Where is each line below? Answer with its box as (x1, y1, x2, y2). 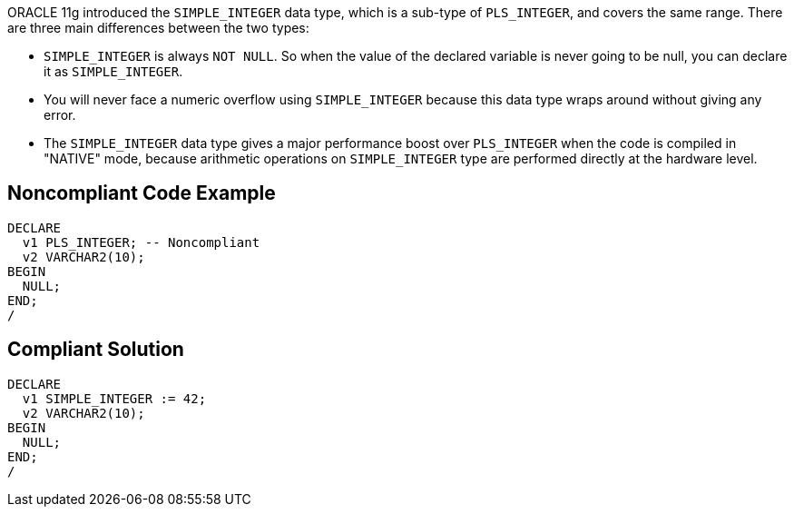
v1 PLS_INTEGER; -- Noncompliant (22, 234, 260, 250)
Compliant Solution (7, 338, 184, 361)
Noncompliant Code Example (7, 182, 276, 205)
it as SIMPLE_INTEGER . (44, 64, 183, 79)
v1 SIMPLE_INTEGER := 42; (22, 390, 207, 406)
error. (44, 107, 76, 123)
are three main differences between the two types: (7, 20, 309, 35)
